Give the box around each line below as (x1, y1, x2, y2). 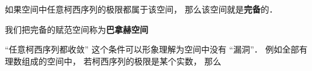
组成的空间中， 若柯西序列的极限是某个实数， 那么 (21, 54, 222, 67)
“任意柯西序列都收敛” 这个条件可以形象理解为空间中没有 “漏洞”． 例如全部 (5, 43, 299, 55)
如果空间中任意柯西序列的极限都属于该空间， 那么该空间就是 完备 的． (5, 3, 278, 15)
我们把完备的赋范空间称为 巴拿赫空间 (5, 23, 148, 35)
